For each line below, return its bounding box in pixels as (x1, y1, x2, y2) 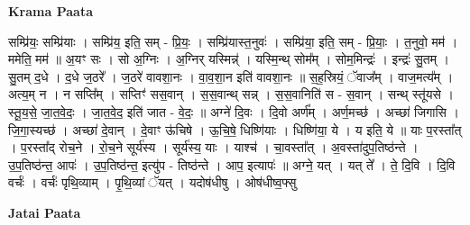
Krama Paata (8, 2, 93, 20)
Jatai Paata (8, 202, 81, 221)
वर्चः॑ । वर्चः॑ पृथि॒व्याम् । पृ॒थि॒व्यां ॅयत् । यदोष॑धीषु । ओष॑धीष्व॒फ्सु (8, 173, 297, 192)
